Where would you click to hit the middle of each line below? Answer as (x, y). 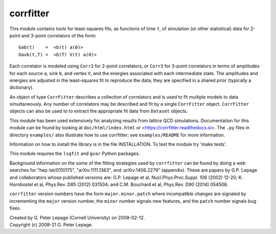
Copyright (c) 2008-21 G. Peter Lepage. (51, 224)
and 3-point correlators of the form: (59, 35)
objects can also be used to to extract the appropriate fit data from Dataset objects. (99, 111)
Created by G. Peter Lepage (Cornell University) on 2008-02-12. (77, 218)
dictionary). (21, 87)
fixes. (15, 208)
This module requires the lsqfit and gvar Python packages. (75, 154)
